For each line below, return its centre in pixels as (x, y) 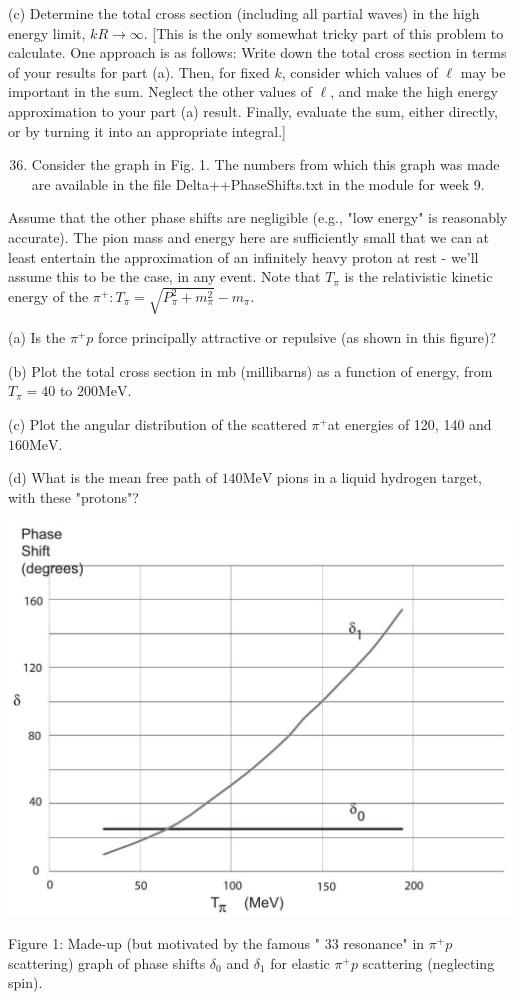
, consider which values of (359, 71)
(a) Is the (37, 337)
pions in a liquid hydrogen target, (379, 477)
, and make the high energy (414, 91)
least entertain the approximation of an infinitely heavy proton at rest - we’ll (243, 256)
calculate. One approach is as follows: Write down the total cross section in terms (257, 52)
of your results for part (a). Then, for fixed (139, 71)
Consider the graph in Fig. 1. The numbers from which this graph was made (265, 164)
